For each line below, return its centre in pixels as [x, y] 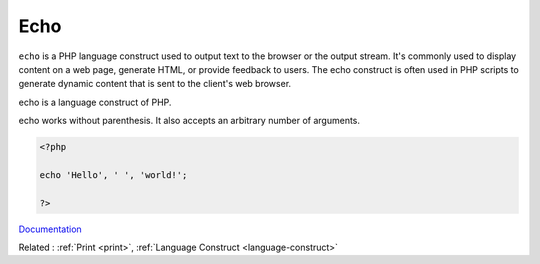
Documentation [50, 229]
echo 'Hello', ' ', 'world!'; [113, 174]
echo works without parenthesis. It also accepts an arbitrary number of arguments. [189, 121]
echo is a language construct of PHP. [95, 102]
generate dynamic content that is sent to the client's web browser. [155, 84]
